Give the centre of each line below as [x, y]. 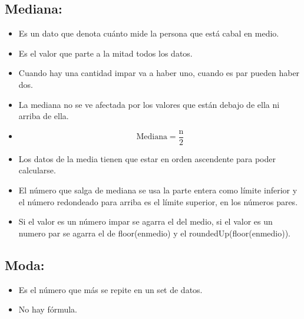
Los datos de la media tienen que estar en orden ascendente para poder [147, 158]
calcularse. [37, 170]
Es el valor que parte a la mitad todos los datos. [105, 53]
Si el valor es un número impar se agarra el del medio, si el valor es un [146, 221]
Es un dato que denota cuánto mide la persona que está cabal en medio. [149, 33]
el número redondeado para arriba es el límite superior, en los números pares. [158, 201]
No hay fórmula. [48, 309]
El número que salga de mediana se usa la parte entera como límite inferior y [158, 190]
